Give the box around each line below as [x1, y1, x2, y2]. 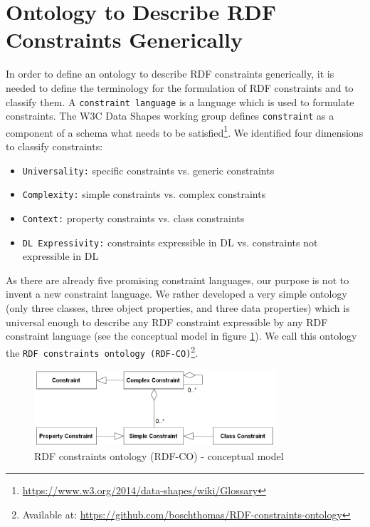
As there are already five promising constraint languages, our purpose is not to [6, 272, 349, 287]
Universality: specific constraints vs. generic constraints [22, 162, 275, 177]
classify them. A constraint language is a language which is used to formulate [6, 94, 354, 109]
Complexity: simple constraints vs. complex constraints [22, 187, 266, 202]
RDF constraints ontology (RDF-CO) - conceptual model [34, 448, 284, 463]
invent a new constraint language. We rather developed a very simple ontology [6, 286, 347, 301]
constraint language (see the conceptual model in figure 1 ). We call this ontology [6, 328, 357, 343]
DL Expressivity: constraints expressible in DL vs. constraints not [22, 234, 318, 249]
